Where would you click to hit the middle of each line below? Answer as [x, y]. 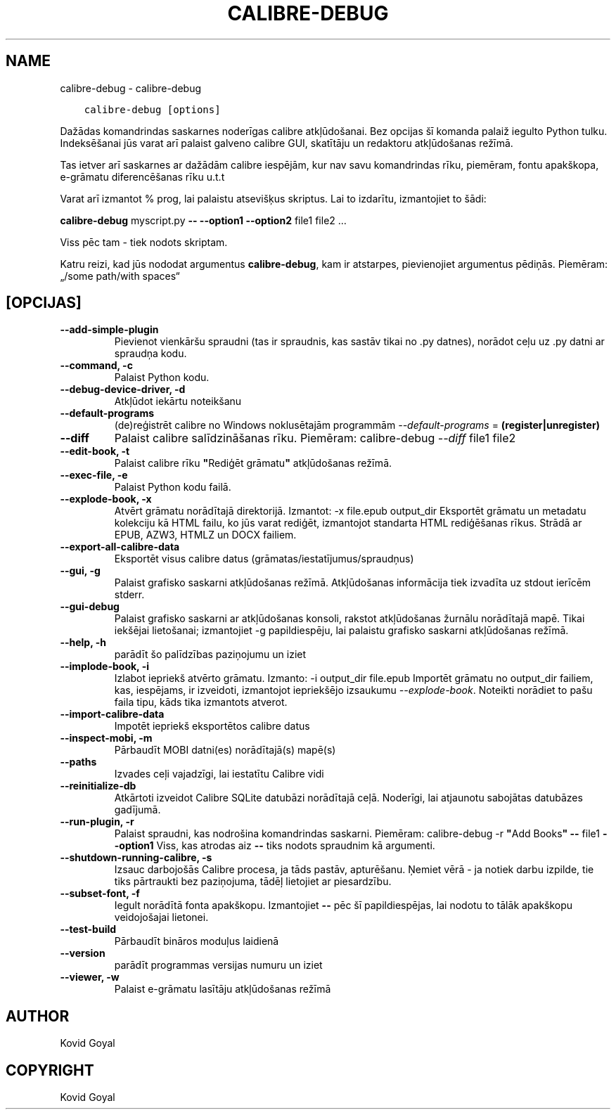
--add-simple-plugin [109, 330]
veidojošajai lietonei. [161, 917]
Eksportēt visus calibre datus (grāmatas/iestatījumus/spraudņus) [264, 559]
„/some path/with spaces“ [120, 276]
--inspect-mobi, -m [106, 738]
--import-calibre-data [112, 714]
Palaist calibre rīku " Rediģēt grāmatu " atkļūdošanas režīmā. [253, 463]
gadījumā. [137, 810]
